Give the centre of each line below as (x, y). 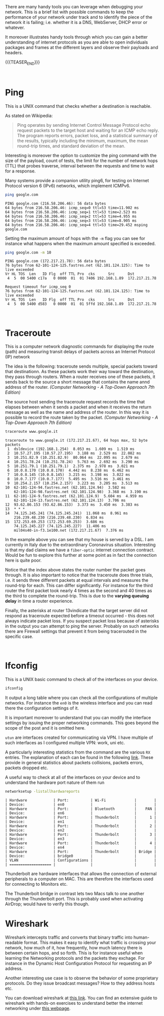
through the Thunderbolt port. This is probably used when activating (74, 898)
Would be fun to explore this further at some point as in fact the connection (81, 555)
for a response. (20, 171)
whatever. (15, 27)
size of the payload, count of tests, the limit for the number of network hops (82, 161)
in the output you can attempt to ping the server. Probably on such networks (82, 626)
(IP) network (18, 357)
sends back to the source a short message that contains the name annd (78, 382)
